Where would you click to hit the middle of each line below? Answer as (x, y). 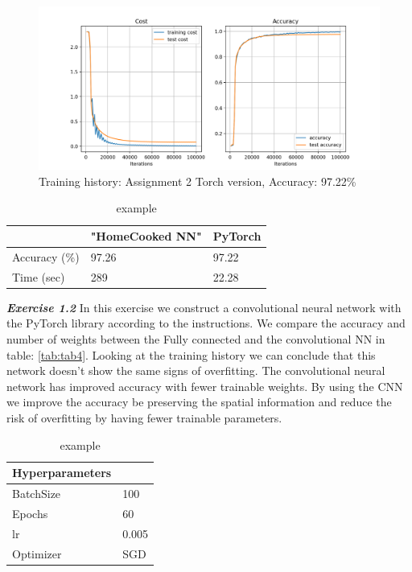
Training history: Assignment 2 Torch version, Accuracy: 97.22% (198, 181)
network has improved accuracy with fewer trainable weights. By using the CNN (205, 386)
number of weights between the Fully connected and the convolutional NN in (196, 339)
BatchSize (37, 494)
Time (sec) (39, 276)
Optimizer (37, 553)
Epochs (30, 513)
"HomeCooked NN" (146, 236)
